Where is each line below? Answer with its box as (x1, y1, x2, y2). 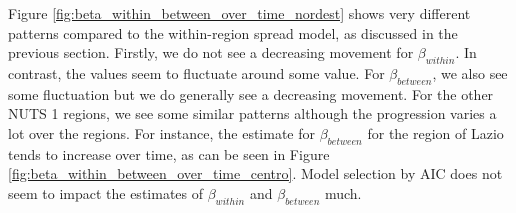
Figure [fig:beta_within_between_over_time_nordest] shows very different (8, 3, 471, 23)
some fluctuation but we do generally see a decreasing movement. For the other (8, 83, 494, 104)
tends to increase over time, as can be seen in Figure (8, 143, 330, 164)
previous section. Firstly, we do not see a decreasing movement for (8, 42, 414, 63)
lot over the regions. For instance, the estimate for (8, 122, 316, 143)
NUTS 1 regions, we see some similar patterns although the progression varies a (8, 103, 497, 124)
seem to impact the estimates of (8, 182, 204, 203)
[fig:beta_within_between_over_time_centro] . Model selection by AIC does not (8, 163, 503, 184)
